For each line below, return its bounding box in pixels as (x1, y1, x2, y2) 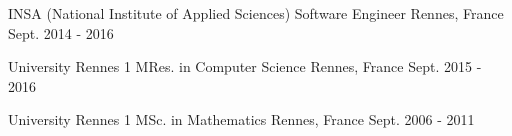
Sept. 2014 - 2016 (8, 22, 114, 43)
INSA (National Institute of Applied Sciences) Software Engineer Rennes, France (8, 3, 504, 23)
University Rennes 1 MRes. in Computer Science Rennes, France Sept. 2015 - (8, 56, 482, 77)
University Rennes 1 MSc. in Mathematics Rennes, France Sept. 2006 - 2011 (8, 109, 475, 130)
